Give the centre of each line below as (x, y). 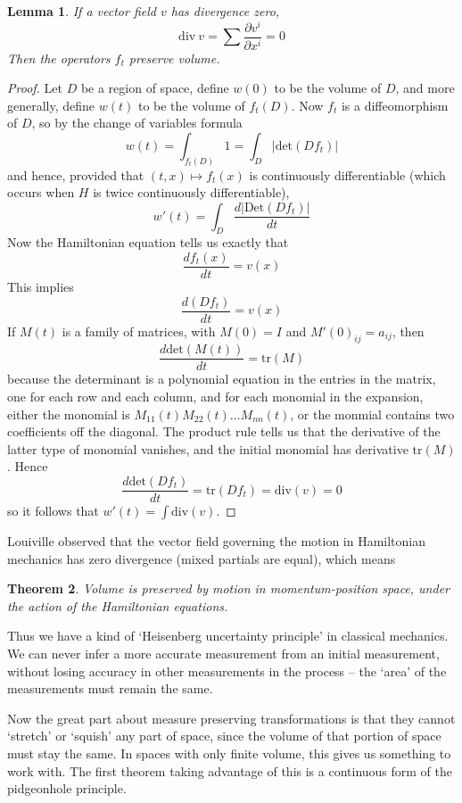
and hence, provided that (76, 174)
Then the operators (59, 58)
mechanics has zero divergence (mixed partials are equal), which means (202, 558)
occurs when (41, 192)
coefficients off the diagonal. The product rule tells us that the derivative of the (224, 431)
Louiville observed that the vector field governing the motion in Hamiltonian (217, 541)
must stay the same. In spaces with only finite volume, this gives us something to (229, 753)
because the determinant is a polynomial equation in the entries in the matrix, (222, 379)
